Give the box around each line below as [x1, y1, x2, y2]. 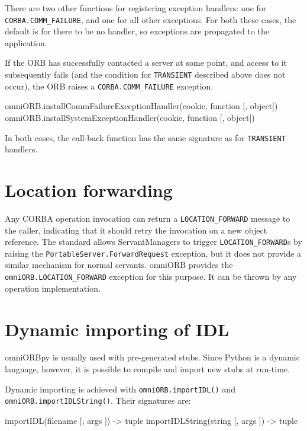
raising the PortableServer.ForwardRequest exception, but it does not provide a [5, 247, 302, 259]
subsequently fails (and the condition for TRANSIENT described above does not [5, 68, 286, 81]
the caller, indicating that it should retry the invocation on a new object [5, 224, 267, 236]
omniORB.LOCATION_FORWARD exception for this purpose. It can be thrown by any [5, 270, 297, 283]
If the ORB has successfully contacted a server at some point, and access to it [5, 56, 287, 69]
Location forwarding [5, 177, 173, 202]
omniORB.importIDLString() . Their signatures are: [5, 394, 191, 407]
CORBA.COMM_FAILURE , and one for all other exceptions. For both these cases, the [5, 13, 296, 25]
